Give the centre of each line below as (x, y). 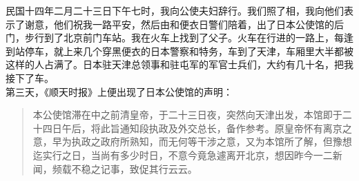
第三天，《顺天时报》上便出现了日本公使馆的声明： (119, 91)
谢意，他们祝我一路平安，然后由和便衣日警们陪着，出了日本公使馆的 (179, 24)
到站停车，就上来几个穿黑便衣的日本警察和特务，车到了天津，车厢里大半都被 (179, 51)
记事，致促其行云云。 (149, 168)
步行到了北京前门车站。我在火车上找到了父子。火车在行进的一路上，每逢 (189, 38)
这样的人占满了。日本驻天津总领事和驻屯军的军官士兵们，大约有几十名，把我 (179, 64)
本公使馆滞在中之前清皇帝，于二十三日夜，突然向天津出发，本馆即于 (187, 115)
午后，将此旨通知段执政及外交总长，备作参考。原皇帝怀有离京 (202, 128)
